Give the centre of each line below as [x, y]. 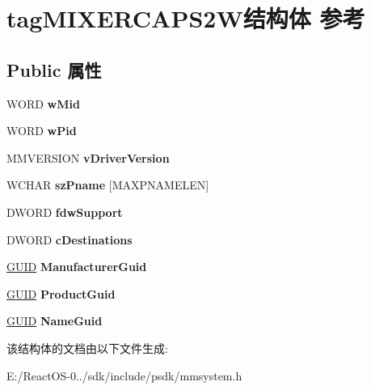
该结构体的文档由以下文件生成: [87, 348]
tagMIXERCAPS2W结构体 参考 [186, 18]
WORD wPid [42, 131]
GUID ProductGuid [61, 293]
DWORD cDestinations [70, 239]
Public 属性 [54, 69]
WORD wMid [43, 103]
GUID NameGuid [55, 321]
